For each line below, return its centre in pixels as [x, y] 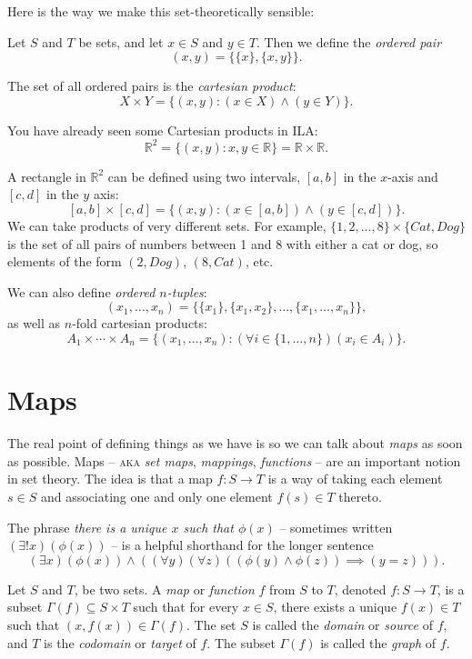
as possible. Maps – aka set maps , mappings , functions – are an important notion [234, 460]
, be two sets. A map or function [164, 589]
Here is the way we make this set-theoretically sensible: [161, 11]
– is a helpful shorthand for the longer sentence [242, 545]
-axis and [413, 176]
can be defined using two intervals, [204, 176]
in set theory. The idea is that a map [110, 479]
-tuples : [187, 291]
